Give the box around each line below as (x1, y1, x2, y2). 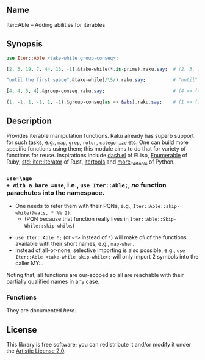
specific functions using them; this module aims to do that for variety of (6, 145, 186, 152)
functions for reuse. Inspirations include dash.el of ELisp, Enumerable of (6, 151, 188, 159)
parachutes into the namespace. (6, 189, 105, 197)
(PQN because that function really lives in (24, 215, 129, 222)
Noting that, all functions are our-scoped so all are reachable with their (6, 271, 184, 278)
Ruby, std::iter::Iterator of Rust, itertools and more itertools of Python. (6, 158, 175, 167)
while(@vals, (15, 210, 49, 216)
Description (6, 116, 52, 126)
